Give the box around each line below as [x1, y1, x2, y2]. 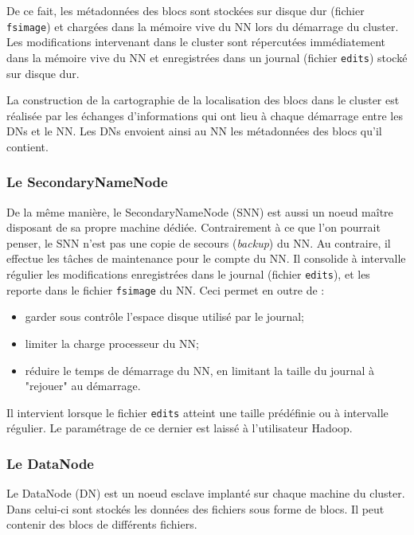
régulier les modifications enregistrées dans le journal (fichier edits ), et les [6, 266, 370, 283]
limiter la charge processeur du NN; [25, 334, 199, 351]
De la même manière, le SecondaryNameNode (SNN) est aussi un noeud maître [6, 203, 393, 220]
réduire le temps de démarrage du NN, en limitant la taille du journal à [25, 361, 374, 378]
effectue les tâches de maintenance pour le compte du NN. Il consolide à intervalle [6, 250, 406, 267]
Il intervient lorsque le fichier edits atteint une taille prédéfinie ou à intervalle [6, 404, 389, 420]
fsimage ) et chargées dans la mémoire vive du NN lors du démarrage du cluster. [6, 18, 399, 34]
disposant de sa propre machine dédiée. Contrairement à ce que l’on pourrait [6, 219, 381, 236]
